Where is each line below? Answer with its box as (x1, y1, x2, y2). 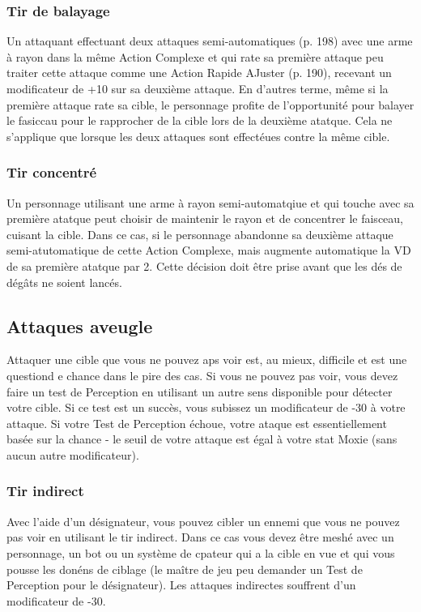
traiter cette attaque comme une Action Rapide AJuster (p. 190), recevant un (6, 64, 392, 81)
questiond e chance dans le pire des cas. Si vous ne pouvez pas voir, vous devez (6, 366, 398, 383)
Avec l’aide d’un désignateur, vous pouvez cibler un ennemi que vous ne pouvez (6, 512, 400, 529)
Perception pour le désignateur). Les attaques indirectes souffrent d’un (6, 576, 356, 593)
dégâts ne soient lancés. (6, 273, 122, 290)
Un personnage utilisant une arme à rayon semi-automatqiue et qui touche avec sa (6, 194, 415, 211)
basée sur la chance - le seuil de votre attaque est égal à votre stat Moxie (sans (6, 430, 398, 447)
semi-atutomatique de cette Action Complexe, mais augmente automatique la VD (6, 242, 411, 259)
